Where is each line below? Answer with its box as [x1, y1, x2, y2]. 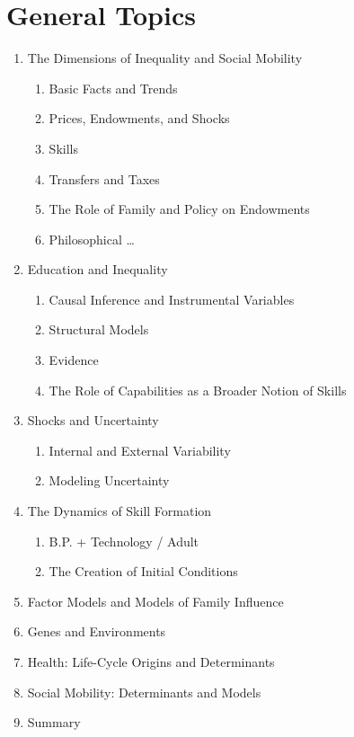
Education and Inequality [27, 260, 168, 279]
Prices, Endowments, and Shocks [49, 109, 230, 128]
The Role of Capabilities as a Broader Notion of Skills [49, 380, 347, 399]
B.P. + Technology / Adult [49, 531, 199, 550]
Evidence [49, 351, 99, 369]
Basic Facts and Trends [49, 78, 178, 97]
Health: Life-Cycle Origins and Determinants [27, 653, 275, 670]
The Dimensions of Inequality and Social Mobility [27, 49, 303, 67]
